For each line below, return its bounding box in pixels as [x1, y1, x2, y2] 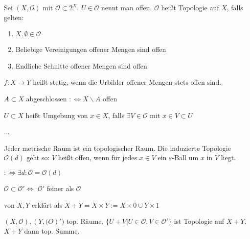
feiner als [46, 183, 74, 193]
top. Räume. [66, 216, 104, 226]
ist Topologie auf [174, 216, 224, 226]
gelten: [4, 12, 24, 22]
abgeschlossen [26, 93, 67, 103]
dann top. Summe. [24, 225, 80, 236]
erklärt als [32, 199, 63, 210]
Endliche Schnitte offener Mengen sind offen [15, 60, 147, 71]
